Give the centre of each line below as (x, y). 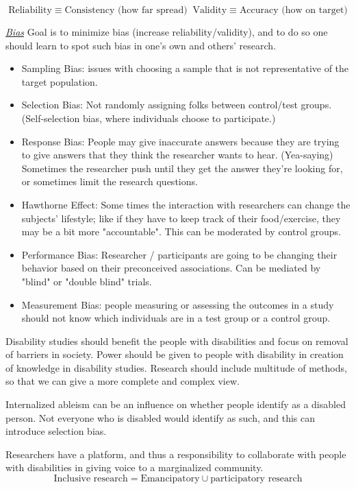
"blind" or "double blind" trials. (87, 281)
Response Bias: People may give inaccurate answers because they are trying (180, 141)
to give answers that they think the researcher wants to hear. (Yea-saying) (177, 155)
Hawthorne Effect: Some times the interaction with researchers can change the (186, 204)
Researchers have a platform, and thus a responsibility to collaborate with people (176, 454)
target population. (60, 81)
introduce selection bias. (56, 431)
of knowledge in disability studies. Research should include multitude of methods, (176, 367)
